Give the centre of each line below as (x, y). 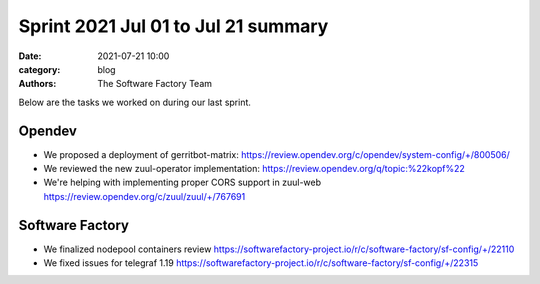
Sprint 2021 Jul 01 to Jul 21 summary (173, 26)
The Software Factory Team (155, 84)
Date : (30, 56)
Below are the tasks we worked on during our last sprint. (135, 102)
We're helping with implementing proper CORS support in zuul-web (182, 182)
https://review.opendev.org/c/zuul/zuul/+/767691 (144, 196)
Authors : (37, 84)
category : (39, 69)
